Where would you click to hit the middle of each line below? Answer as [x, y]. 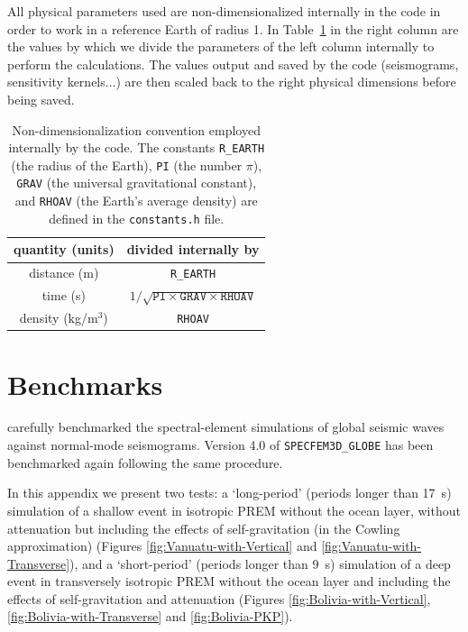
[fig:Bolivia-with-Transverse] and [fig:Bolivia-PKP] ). [150, 616]
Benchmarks [85, 384]
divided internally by [193, 249]
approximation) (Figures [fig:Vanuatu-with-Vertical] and [162, 546]
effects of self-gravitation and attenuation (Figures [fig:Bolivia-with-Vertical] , [219, 598]
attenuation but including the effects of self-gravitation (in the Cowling [204, 528]
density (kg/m [59, 318]
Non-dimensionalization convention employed [136, 129]
